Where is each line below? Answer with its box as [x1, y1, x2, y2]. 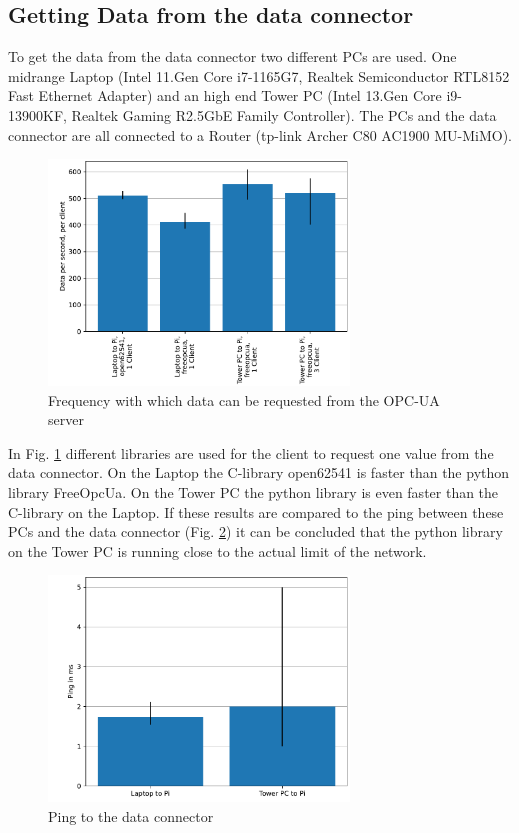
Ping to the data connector [48, 805, 214, 826]
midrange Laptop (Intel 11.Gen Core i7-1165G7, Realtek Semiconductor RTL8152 [8, 65, 510, 86]
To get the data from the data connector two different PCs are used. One [8, 46, 457, 67]
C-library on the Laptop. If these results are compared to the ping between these [8, 501, 504, 522]
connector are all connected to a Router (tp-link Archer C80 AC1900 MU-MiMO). [8, 124, 512, 145]
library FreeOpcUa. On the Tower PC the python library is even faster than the [8, 481, 499, 502]
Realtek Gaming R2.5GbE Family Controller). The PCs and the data [71, 104, 497, 125]
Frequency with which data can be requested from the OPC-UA [48, 389, 440, 410]
